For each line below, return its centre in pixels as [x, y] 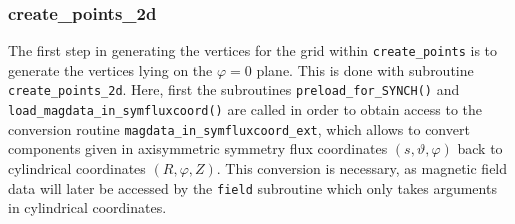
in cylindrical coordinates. [87, 207]
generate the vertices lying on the [110, 69]
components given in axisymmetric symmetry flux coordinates [198, 148]
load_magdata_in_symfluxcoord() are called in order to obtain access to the [245, 109]
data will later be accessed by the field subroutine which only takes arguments [252, 187]
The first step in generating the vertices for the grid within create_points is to [253, 50]
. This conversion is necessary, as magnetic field [362, 168]
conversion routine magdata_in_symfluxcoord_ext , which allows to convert [239, 128]
